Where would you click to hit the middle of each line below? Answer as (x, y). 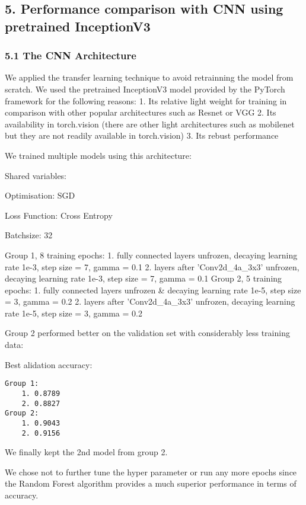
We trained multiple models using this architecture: (98, 155)
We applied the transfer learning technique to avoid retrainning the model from (149, 77)
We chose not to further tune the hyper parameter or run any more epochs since (151, 472)
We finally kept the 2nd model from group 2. (86, 452)
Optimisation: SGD (40, 195)
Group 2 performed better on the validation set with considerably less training (147, 333)
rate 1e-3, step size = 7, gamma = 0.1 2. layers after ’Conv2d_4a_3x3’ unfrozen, (152, 266)
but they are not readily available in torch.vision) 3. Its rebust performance (142, 135)
